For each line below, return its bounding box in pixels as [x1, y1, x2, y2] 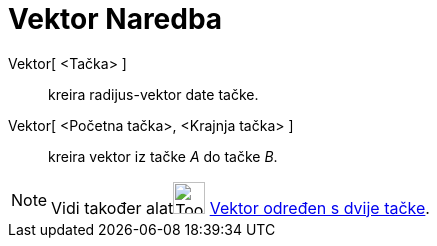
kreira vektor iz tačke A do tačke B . [48, 147, 278, 165]
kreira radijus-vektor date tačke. [48, 85, 259, 103]
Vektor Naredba [8, 2, 223, 36]
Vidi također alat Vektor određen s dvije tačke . [51, 197, 430, 218]
